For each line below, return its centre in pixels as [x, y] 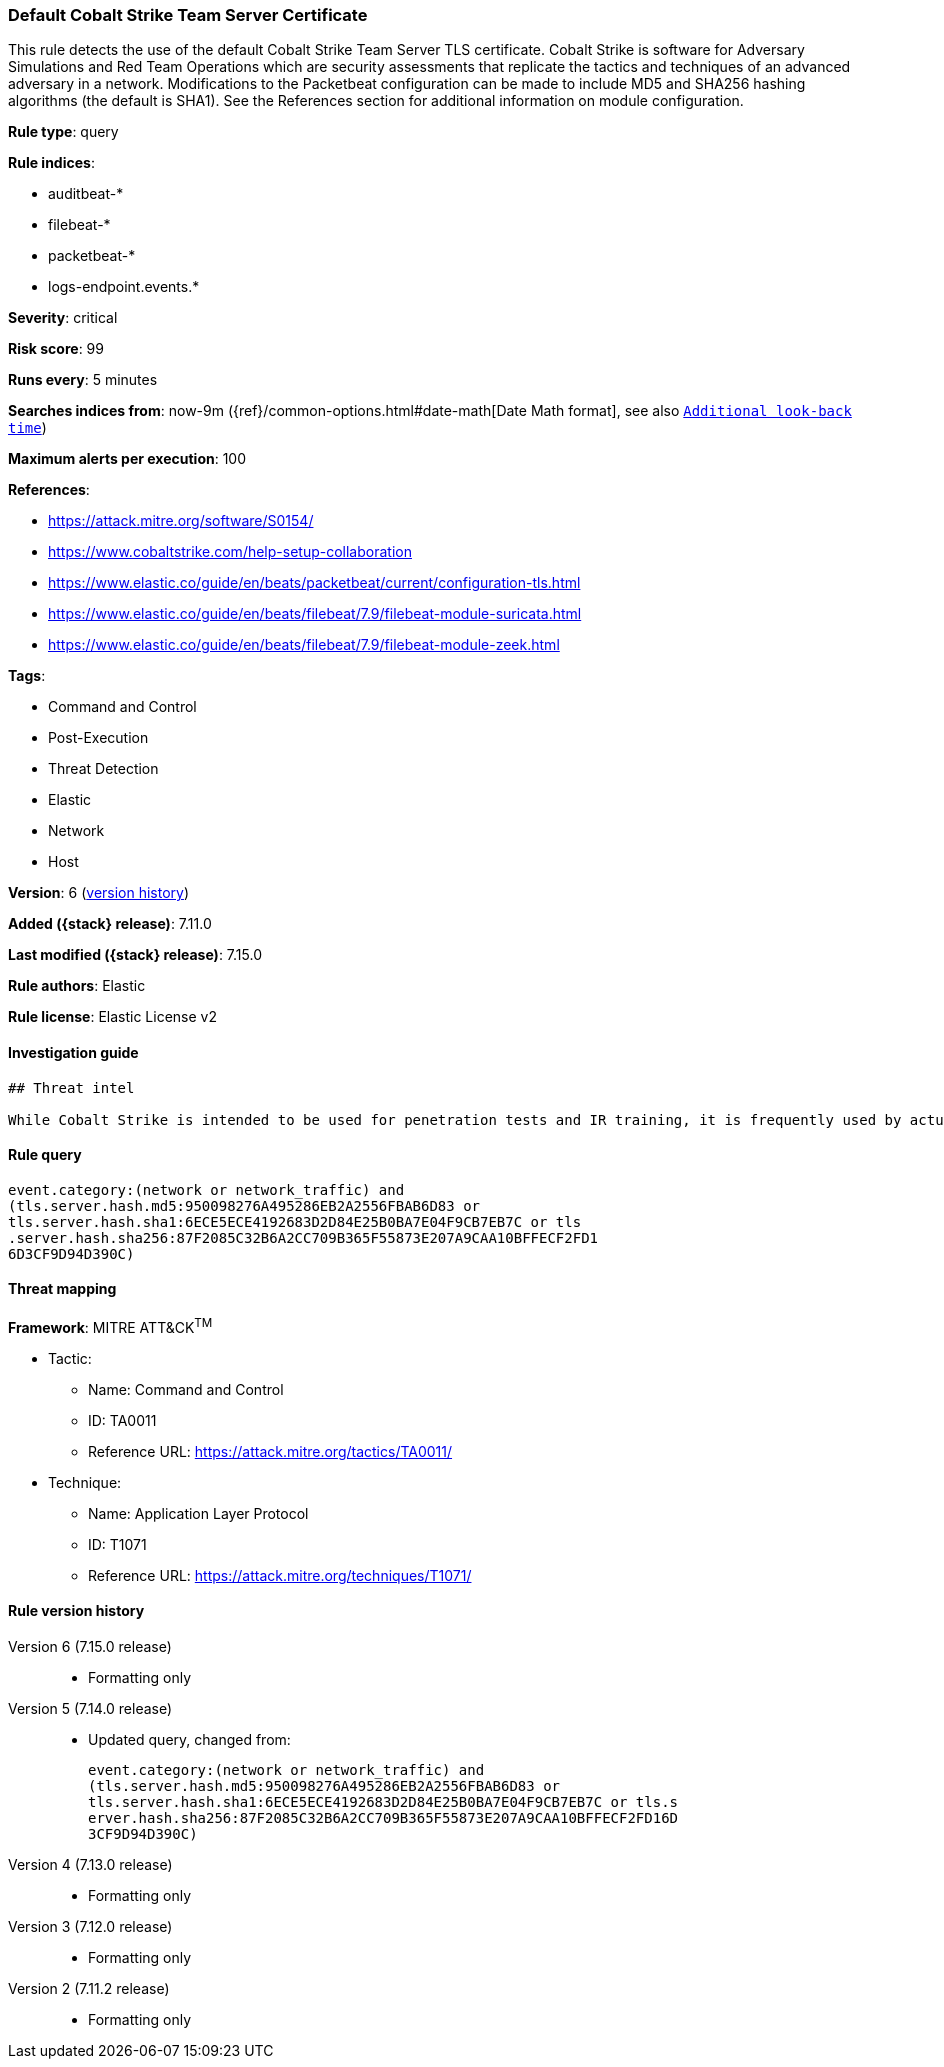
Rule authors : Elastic [77, 986]
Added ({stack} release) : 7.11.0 [110, 924]
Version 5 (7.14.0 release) [90, 1708]
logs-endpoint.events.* [124, 287]
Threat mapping [62, 1289]
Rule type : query [63, 132]
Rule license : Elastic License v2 [112, 1017]
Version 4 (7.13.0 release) [90, 1864]
